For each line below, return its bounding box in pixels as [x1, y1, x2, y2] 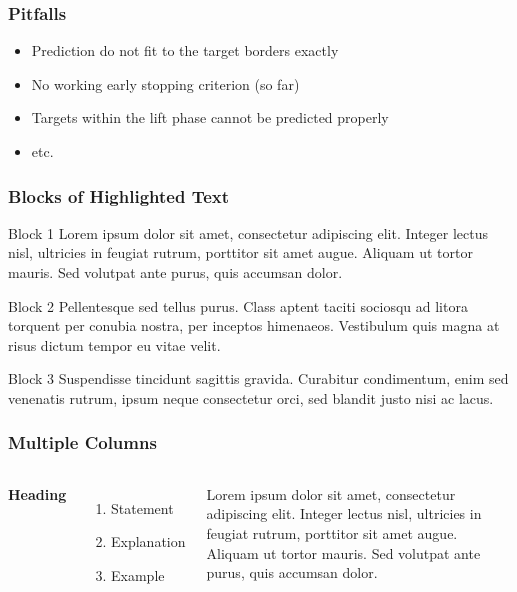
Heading [8, 483, 67, 504]
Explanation [111, 531, 186, 552]
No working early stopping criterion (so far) [31, 73, 300, 94]
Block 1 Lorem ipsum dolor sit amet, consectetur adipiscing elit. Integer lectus [8, 222, 488, 243]
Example [111, 564, 165, 585]
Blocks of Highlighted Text [8, 183, 230, 208]
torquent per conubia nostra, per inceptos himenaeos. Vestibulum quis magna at [8, 315, 500, 336]
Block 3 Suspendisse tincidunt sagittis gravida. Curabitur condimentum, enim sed [8, 368, 509, 389]
